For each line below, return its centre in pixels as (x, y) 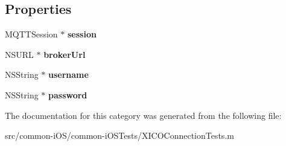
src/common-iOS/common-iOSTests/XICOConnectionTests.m (119, 135)
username (68, 75)
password (68, 94)
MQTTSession (31, 34)
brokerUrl (65, 54)
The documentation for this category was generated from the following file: (143, 115)
